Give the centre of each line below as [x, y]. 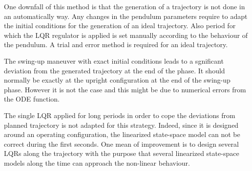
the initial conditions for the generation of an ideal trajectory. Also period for [120, 26]
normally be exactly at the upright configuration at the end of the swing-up [117, 80]
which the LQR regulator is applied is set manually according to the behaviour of [126, 35]
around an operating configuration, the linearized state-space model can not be [122, 134]
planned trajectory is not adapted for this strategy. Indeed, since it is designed [121, 125]
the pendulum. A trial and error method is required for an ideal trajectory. [116, 44]
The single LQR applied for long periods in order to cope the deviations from [120, 115]
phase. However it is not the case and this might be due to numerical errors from [125, 89]
